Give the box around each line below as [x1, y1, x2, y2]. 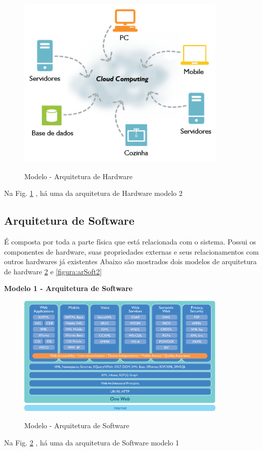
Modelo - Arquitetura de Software [24, 420, 129, 431]
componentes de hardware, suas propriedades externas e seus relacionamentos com [4, 246, 259, 257]
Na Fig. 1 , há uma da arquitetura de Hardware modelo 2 [4, 188, 183, 198]
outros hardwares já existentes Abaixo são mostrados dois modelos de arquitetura [4, 256, 257, 267]
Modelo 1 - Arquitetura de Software [4, 283, 133, 294]
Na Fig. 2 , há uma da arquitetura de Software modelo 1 [4, 437, 180, 447]
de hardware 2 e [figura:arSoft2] [4, 266, 102, 276]
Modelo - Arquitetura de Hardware [24, 171, 133, 181]
